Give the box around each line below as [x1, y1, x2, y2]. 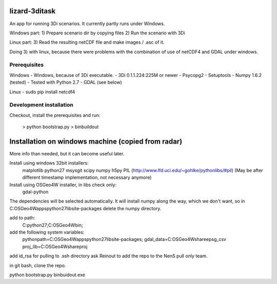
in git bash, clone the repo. [9, 262, 66, 269]
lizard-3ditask [9, 7, 56, 15]
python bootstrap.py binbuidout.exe [9, 272, 86, 278]
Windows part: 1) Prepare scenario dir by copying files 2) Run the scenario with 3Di [9, 30, 186, 36]
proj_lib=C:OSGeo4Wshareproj [22, 244, 88, 250]
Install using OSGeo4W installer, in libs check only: [9, 181, 117, 188]
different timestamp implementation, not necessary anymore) [22, 174, 152, 180]
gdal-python [22, 189, 49, 195]
